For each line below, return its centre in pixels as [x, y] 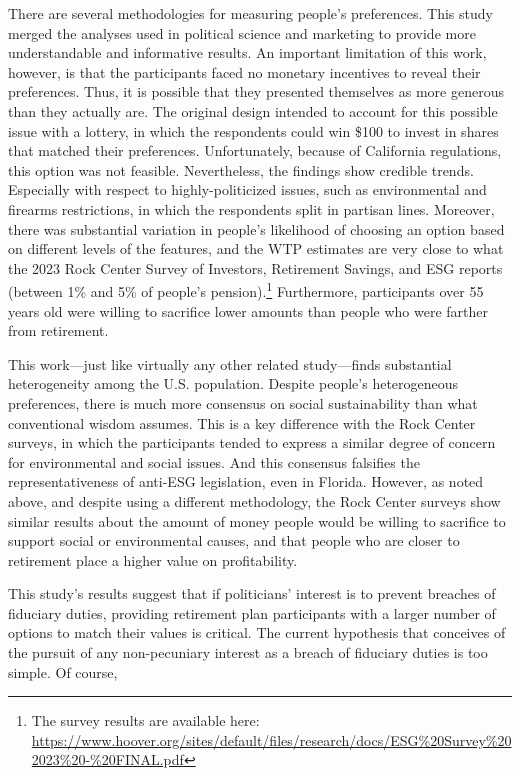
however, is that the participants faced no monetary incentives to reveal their [244, 71]
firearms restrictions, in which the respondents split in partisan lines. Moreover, [251, 208]
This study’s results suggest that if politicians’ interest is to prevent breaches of [252, 593]
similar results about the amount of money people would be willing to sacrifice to [257, 520]
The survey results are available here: [145, 720]
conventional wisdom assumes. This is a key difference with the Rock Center [242, 422]
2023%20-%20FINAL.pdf [107, 759]
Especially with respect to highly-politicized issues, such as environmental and [247, 189]
